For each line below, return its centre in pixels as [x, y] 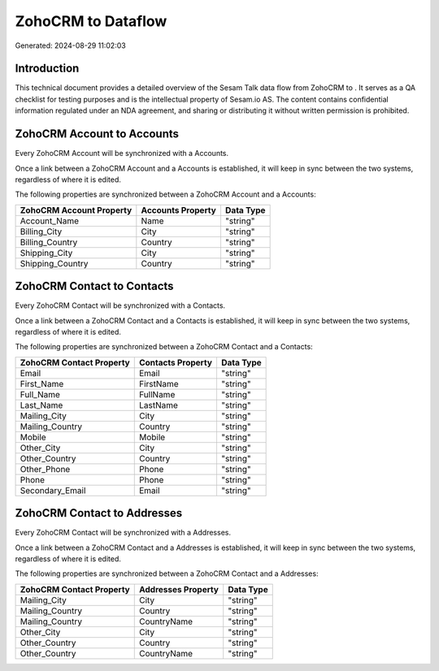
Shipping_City [46, 253]
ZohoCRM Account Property [76, 210]
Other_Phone [45, 469]
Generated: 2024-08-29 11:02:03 [70, 45]
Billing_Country [49, 242]
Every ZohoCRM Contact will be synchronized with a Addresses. [123, 533]
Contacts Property [176, 362]
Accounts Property [179, 210]
